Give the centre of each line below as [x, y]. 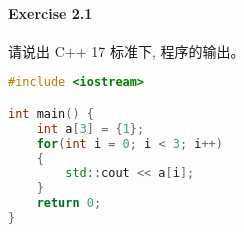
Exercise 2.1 [50, 12]
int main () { [51, 113]
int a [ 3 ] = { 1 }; [90, 128]
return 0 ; [69, 203]
